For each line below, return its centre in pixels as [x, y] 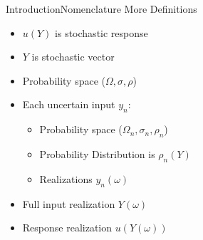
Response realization [67, 228]
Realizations [66, 178]
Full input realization [69, 203]
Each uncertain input [69, 104]
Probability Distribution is [97, 153]
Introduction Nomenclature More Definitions [101, 9]
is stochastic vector [73, 57]
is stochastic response [101, 32]
